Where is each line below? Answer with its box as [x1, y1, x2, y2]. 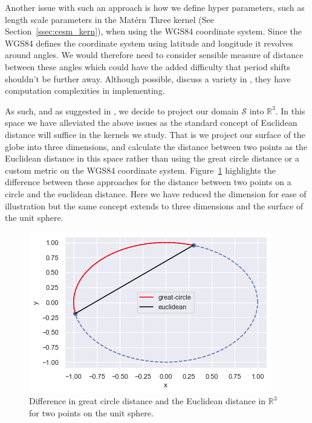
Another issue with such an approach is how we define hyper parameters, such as [5, 1, 305, 13]
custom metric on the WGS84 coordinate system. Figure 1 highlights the [5, 163, 276, 176]
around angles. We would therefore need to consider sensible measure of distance [5, 48, 304, 61]
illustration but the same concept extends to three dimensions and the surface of [5, 199, 304, 212]
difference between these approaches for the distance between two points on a [5, 175, 291, 188]
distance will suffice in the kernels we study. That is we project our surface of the [5, 128, 305, 140]
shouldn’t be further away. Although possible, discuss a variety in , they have [5, 72, 291, 85]
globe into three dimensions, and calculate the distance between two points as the [5, 140, 308, 152]
